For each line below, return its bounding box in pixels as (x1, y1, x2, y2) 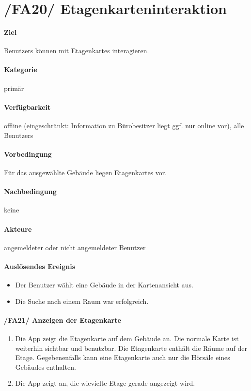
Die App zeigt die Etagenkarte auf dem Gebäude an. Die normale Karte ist (15, 333, 239, 344)
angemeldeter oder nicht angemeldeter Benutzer (4, 242, 146, 252)
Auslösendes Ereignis (4, 261, 76, 271)
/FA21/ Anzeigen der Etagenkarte (4, 315, 121, 325)
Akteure (4, 224, 32, 234)
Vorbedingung (4, 149, 52, 159)
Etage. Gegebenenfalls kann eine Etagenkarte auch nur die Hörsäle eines (15, 352, 230, 362)
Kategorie (4, 64, 37, 75)
